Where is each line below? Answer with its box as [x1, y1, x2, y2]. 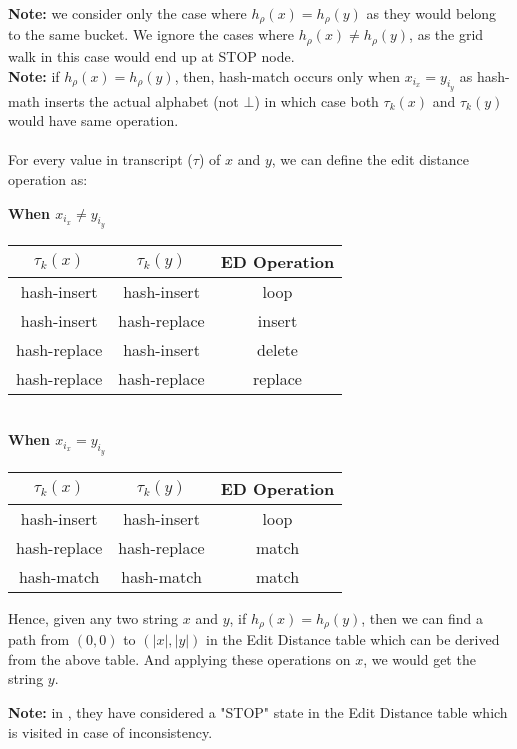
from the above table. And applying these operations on [8, 648, 351, 669]
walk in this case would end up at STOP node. [8, 45, 295, 66]
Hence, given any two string [8, 607, 179, 628]
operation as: [8, 169, 88, 190]
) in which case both [254, 90, 379, 111]
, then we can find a [361, 607, 483, 628]
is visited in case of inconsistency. [8, 721, 213, 742]
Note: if [8, 65, 60, 86]
